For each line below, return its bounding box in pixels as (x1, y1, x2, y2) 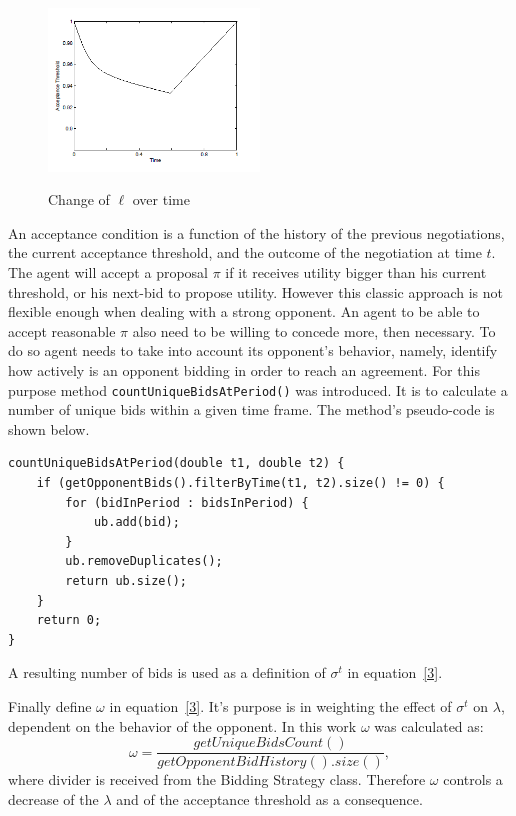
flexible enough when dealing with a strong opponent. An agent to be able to (8, 301, 480, 322)
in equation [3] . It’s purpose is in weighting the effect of (109, 695, 452, 716)
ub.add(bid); (93, 515, 180, 530)
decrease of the (8, 788, 99, 809)
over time (132, 189, 190, 210)
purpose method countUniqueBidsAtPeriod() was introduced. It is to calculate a (8, 379, 508, 400)
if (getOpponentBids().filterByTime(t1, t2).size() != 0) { (36, 475, 445, 490)
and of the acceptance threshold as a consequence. (116, 788, 423, 809)
